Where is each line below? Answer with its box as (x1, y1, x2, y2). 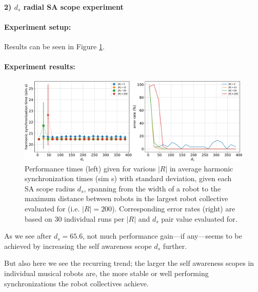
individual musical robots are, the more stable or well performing (4, 268, 209, 278)
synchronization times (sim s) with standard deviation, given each (25, 173, 232, 184)
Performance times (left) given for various (25, 163, 156, 173)
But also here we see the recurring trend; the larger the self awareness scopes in (4, 258, 254, 268)
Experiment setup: (4, 21, 71, 32)
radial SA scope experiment (23, 1, 124, 12)
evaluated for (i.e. (25, 203, 80, 214)
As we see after (4, 230, 52, 241)
